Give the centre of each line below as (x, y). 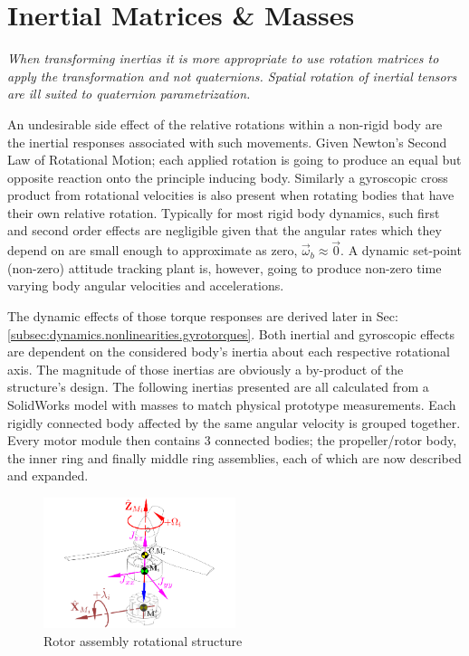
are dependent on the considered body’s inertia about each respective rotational (229, 352)
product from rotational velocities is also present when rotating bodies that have (231, 195)
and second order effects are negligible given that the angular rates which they (225, 230)
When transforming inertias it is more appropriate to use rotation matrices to (223, 58)
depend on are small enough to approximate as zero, (153, 250)
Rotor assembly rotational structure (143, 640)
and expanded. (48, 475)
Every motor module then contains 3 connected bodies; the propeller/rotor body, (232, 440)
